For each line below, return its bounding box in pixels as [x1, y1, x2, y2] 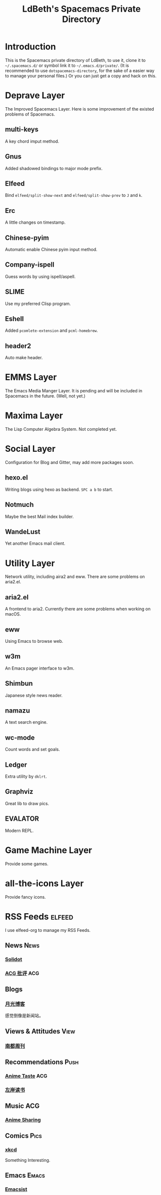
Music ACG [5, 1102, 40, 1110]
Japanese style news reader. [5, 692, 63, 698]
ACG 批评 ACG [5, 970, 40, 977]
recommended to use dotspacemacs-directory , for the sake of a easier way [5, 67, 155, 74]
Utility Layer [5, 558, 55, 569]
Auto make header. [5, 355, 43, 361]
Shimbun [5, 679, 33, 688]
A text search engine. [5, 719, 48, 725]
